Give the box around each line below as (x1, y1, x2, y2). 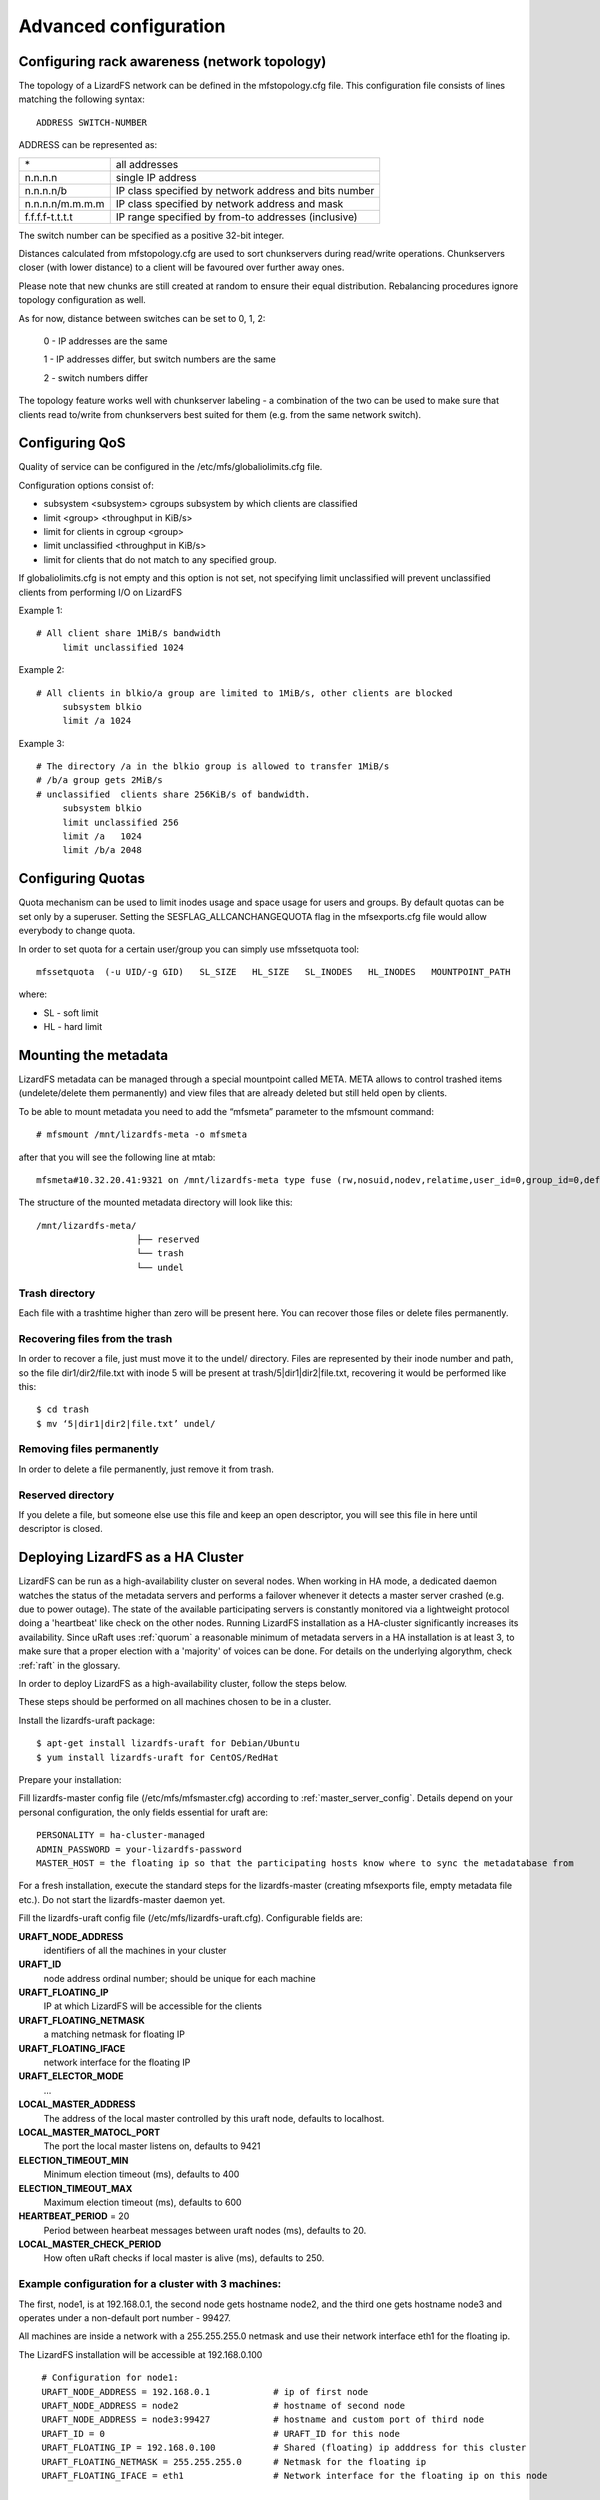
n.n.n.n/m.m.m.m (24, 196, 105, 210)
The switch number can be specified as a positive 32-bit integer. (18, 229, 285, 241)
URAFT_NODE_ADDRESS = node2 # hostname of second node (41, 2400, 406, 2411)
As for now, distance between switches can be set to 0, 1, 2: (18, 312, 266, 324)
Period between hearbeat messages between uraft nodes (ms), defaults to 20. (43, 2224, 367, 2236)
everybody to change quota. (18, 925, 136, 937)
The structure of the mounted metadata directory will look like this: (18, 1196, 294, 1209)
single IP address (115, 170, 197, 184)
